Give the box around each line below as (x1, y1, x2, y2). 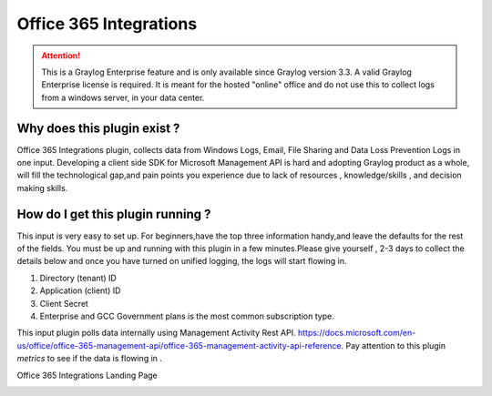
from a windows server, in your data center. (41, 92, 205, 103)
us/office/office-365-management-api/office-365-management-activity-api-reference (16, 340, 342, 350)
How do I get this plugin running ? (16, 206, 211, 222)
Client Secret (39, 298, 88, 309)
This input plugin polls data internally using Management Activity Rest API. (16, 328, 296, 339)
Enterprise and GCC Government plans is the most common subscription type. (39, 310, 334, 322)
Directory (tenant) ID (39, 272, 118, 283)
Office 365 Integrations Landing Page (16, 370, 159, 381)
